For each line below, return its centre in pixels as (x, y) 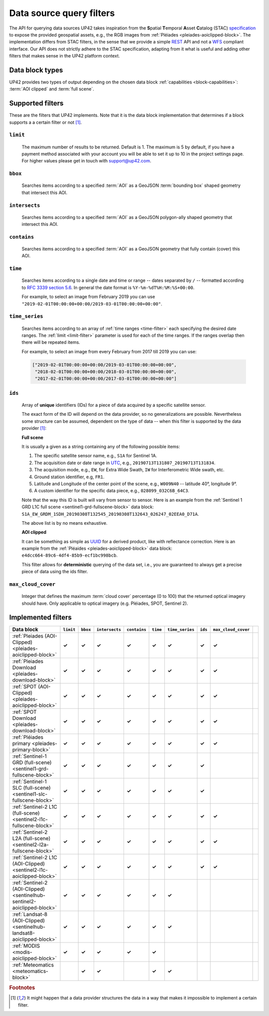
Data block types (36, 70)
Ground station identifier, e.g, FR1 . (69, 477)
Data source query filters (62, 13)
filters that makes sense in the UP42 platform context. (65, 56)
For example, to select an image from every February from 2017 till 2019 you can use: (109, 351)
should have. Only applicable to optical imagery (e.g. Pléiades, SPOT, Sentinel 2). (105, 603)
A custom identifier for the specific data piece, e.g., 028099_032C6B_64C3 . (112, 491)
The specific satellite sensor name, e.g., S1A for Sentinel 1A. (96, 456)
